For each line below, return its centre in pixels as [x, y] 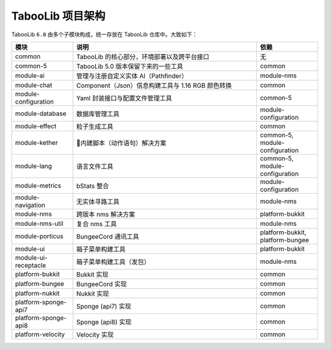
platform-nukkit [37, 293]
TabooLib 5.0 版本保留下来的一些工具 [130, 66]
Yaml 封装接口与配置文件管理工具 [124, 98]
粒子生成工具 [95, 126]
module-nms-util [39, 223]
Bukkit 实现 [92, 274]
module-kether [36, 142]
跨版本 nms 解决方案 [106, 214]
